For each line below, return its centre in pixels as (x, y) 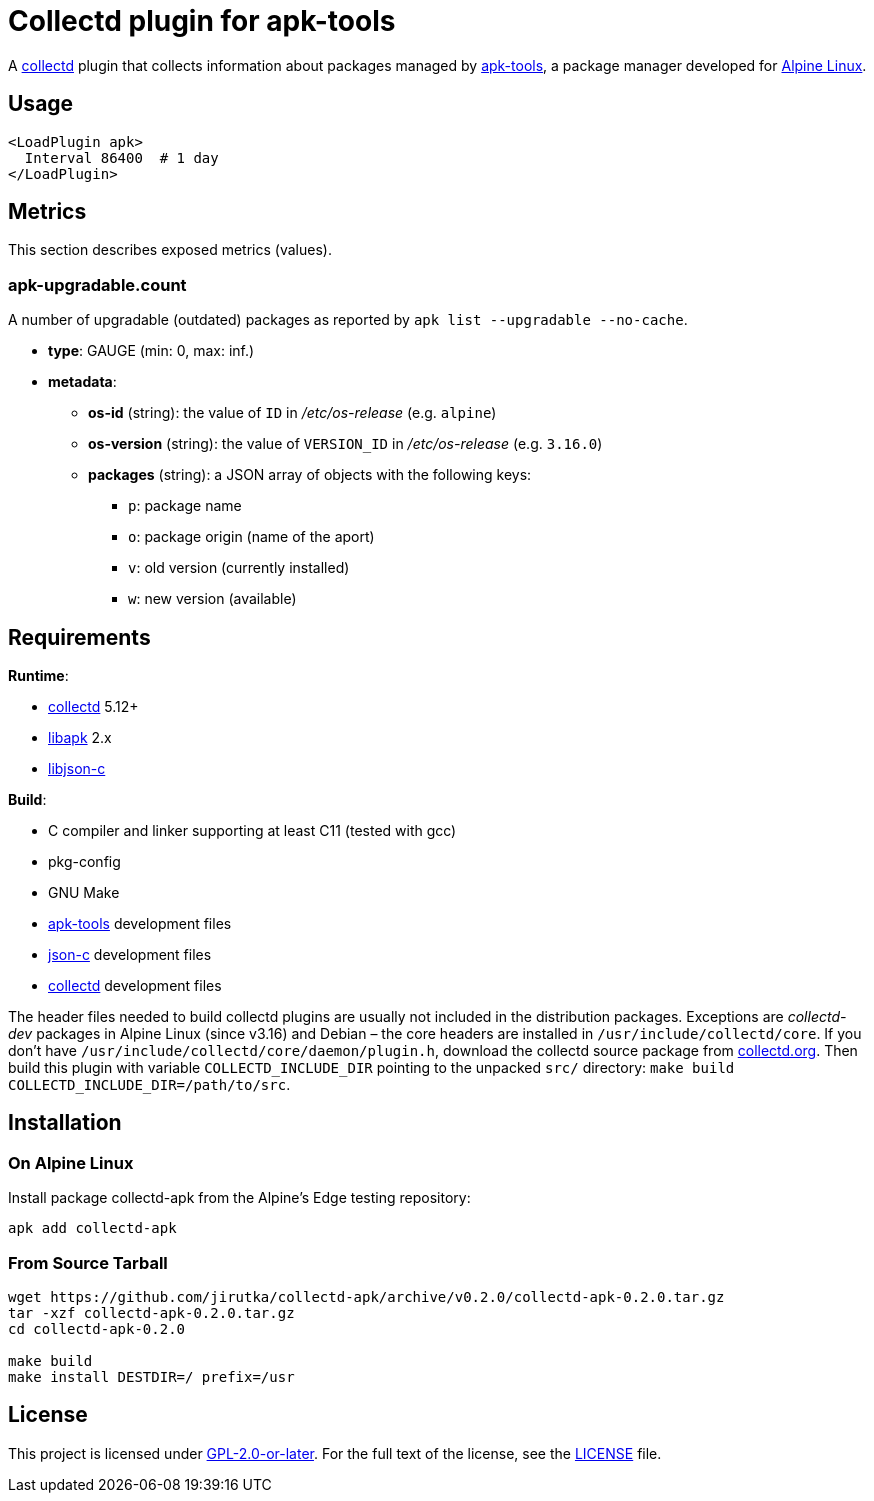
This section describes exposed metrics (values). (170, 250)
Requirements (79, 637)
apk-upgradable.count (97, 284)
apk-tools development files (140, 924)
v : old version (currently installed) (239, 568)
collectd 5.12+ (93, 707)
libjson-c (77, 769)
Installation (65, 1123)
